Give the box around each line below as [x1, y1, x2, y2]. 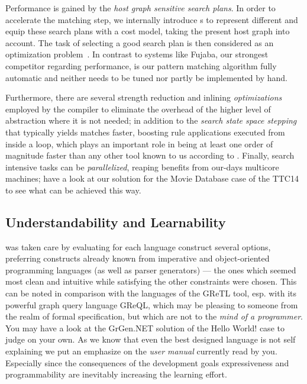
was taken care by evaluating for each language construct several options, [5, 240, 271, 253]
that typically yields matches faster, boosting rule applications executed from [5, 125, 285, 138]
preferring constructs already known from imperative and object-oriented [5, 252, 270, 264]
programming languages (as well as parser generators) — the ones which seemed [5, 263, 296, 276]
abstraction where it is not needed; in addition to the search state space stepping [5, 114, 297, 127]
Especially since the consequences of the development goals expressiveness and [5, 356, 289, 369]
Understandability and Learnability [5, 212, 226, 231]
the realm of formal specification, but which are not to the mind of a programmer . [5, 310, 303, 322]
